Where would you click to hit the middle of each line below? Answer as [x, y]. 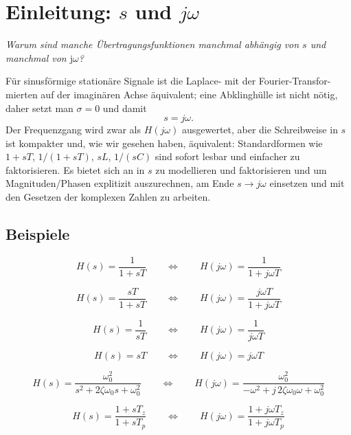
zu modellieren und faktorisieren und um [241, 169]
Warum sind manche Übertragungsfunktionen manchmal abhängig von [152, 44]
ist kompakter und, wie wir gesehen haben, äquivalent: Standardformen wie [164, 143]
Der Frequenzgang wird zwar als [73, 130]
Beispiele [38, 234]
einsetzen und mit [307, 183]
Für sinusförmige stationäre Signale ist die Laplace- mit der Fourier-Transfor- [168, 81]
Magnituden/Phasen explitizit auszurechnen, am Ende [120, 183]
